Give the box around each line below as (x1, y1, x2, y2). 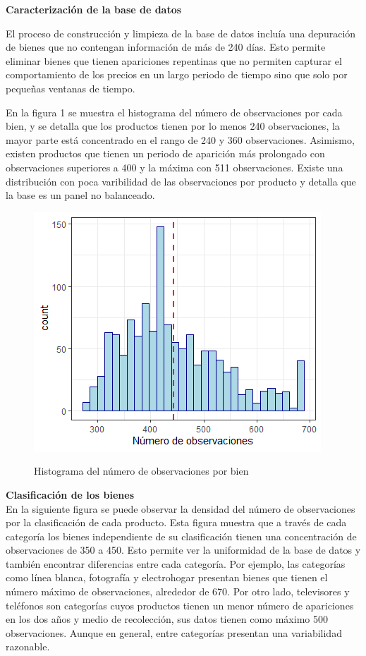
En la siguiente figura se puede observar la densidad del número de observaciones (6, 501, 355, 516)
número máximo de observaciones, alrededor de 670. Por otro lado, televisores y (6, 584, 350, 599)
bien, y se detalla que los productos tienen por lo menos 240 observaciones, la (6, 119, 340, 133)
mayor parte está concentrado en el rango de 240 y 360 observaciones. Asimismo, (6, 132, 355, 147)
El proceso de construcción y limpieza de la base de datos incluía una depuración (6, 25, 356, 40)
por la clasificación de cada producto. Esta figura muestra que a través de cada (6, 515, 347, 530)
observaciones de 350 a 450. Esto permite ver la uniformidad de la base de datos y (6, 542, 361, 557)
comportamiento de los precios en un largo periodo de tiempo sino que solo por (6, 67, 348, 82)
